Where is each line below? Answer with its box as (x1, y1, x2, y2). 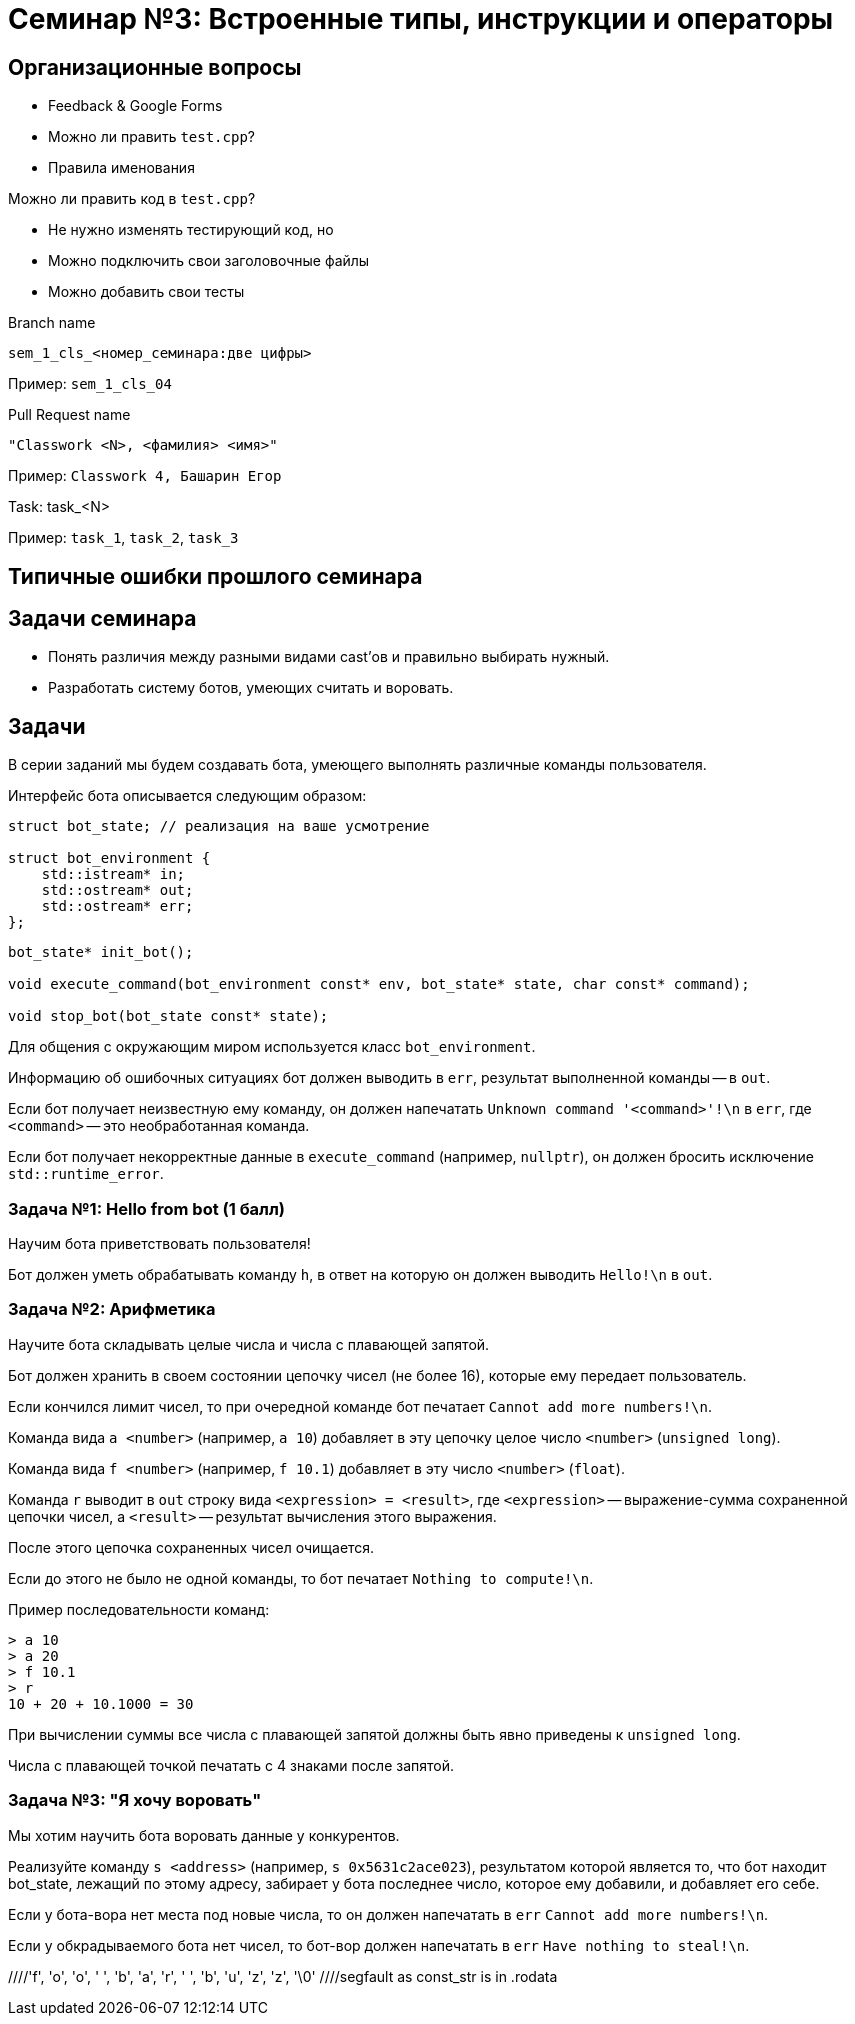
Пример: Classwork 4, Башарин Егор (8, 467, 282, 485)
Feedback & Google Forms (48, 97, 223, 115)
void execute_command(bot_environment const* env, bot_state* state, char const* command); (8, 976, 750, 993)
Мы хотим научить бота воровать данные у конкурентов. (8, 1826, 400, 1844)
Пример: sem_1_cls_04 (8, 375, 172, 393)
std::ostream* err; (41, 898, 194, 915)
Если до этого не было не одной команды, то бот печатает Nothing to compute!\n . (8, 1569, 594, 1587)
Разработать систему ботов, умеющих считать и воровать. (48, 679, 454, 697)
